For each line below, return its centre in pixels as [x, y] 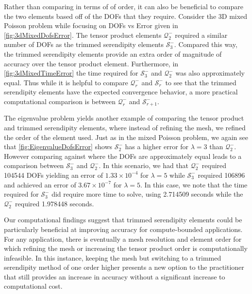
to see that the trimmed [201, 82]
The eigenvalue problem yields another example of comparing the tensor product [124, 118]
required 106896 [221, 175]
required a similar [201, 35]
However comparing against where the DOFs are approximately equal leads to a [123, 156]
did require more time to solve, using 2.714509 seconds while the [147, 194]
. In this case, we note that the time [194, 184]
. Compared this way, [206, 44]
